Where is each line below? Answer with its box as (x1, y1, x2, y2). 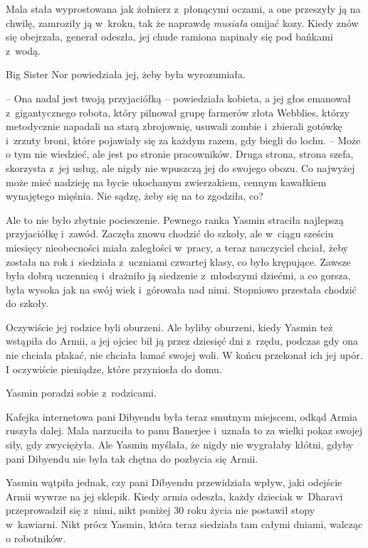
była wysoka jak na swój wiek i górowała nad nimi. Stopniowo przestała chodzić (6, 281, 357, 296)
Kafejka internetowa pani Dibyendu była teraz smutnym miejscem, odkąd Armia (6, 409, 358, 424)
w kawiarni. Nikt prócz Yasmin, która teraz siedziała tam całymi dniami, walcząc (6, 517, 363, 531)
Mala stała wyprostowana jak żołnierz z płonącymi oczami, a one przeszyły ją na (6, 1, 361, 16)
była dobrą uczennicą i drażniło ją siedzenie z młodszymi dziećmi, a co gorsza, (6, 268, 351, 283)
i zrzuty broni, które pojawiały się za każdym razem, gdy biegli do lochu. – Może (6, 132, 361, 147)
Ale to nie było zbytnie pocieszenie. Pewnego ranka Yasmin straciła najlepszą (6, 212, 344, 227)
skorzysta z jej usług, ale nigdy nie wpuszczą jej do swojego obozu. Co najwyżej (6, 160, 355, 175)
